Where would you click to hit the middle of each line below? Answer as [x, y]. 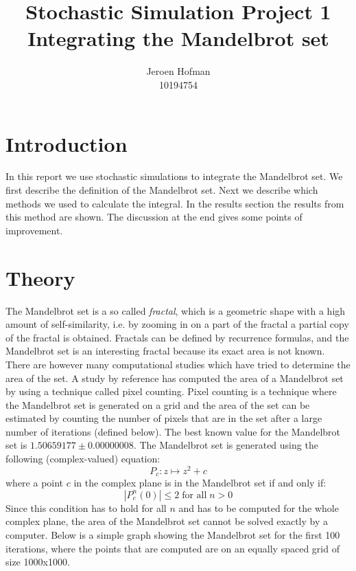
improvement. [34, 230]
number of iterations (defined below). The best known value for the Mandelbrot [173, 431]
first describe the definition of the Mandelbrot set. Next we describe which [162, 190]
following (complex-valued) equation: [83, 459]
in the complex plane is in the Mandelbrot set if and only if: [200, 483]
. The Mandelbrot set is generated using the [226, 445]
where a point [35, 483]
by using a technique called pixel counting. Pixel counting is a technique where [171, 391]
